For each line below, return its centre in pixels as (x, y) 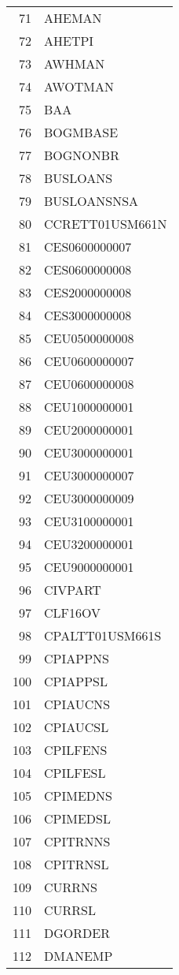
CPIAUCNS (77, 704)
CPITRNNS (77, 841)
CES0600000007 (88, 247)
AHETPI (69, 41)
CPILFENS (76, 750)
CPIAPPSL (76, 681)
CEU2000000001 (89, 430)
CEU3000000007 (89, 475)
